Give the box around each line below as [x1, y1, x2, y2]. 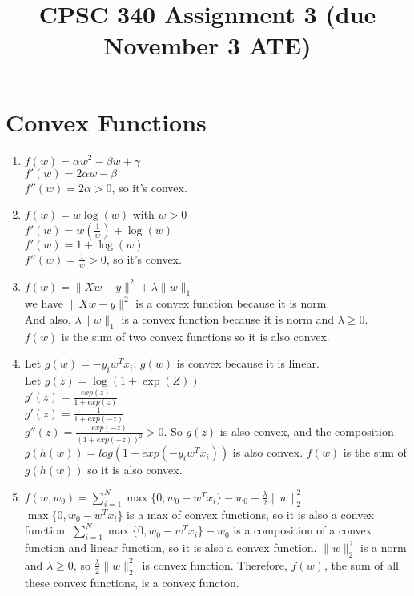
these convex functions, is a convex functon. [24, 574, 239, 590]
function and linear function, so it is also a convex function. [24, 539, 317, 556]
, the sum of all [324, 556, 399, 573]
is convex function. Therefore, [142, 556, 287, 573]
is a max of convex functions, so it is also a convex [127, 505, 374, 522]
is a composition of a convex [233, 521, 372, 538]
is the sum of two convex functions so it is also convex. [61, 328, 330, 344]
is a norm [360, 539, 407, 556]
